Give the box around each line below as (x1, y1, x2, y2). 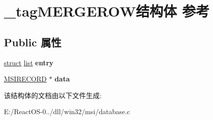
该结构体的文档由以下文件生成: (4, 90, 102, 100)
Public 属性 (4, 34, 62, 49)
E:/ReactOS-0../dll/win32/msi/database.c (4, 106, 130, 117)
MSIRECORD (4, 74, 47, 84)
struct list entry (4, 57, 54, 67)
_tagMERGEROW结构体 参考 (4, 1, 210, 21)
